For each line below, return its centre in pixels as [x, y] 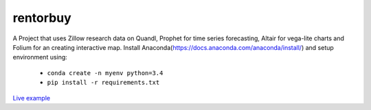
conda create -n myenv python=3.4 [105, 73]
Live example [32, 98]
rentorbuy [42, 18]
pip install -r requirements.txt [103, 83]
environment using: [40, 57]
